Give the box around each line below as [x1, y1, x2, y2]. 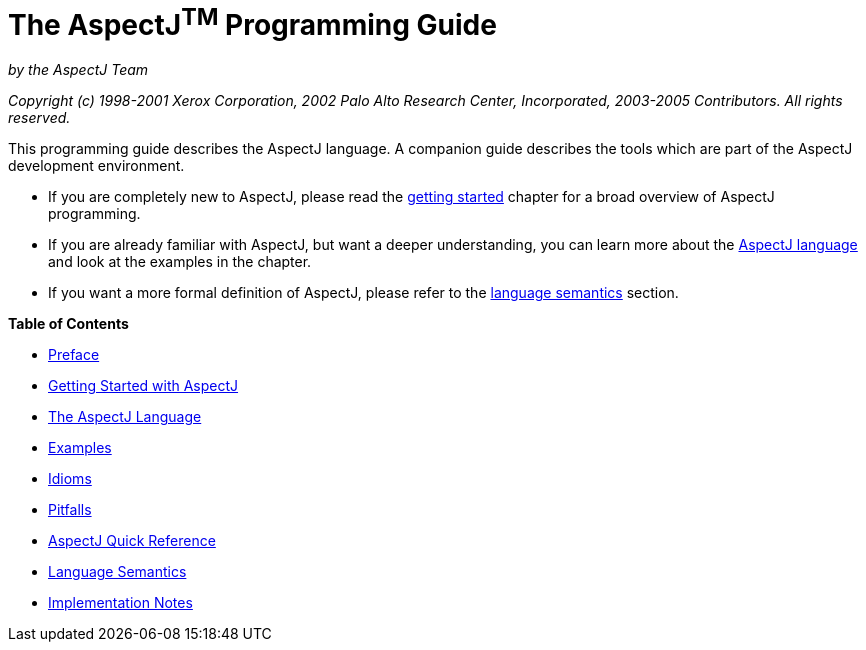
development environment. [8, 157, 185, 175]
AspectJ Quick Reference [48, 532, 216, 550]
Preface [48, 346, 100, 364]
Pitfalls [48, 501, 92, 519]
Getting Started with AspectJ [48, 377, 239, 395]
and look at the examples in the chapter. [48, 253, 312, 271]
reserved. [8, 109, 71, 127]
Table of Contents [8, 315, 129, 333]
